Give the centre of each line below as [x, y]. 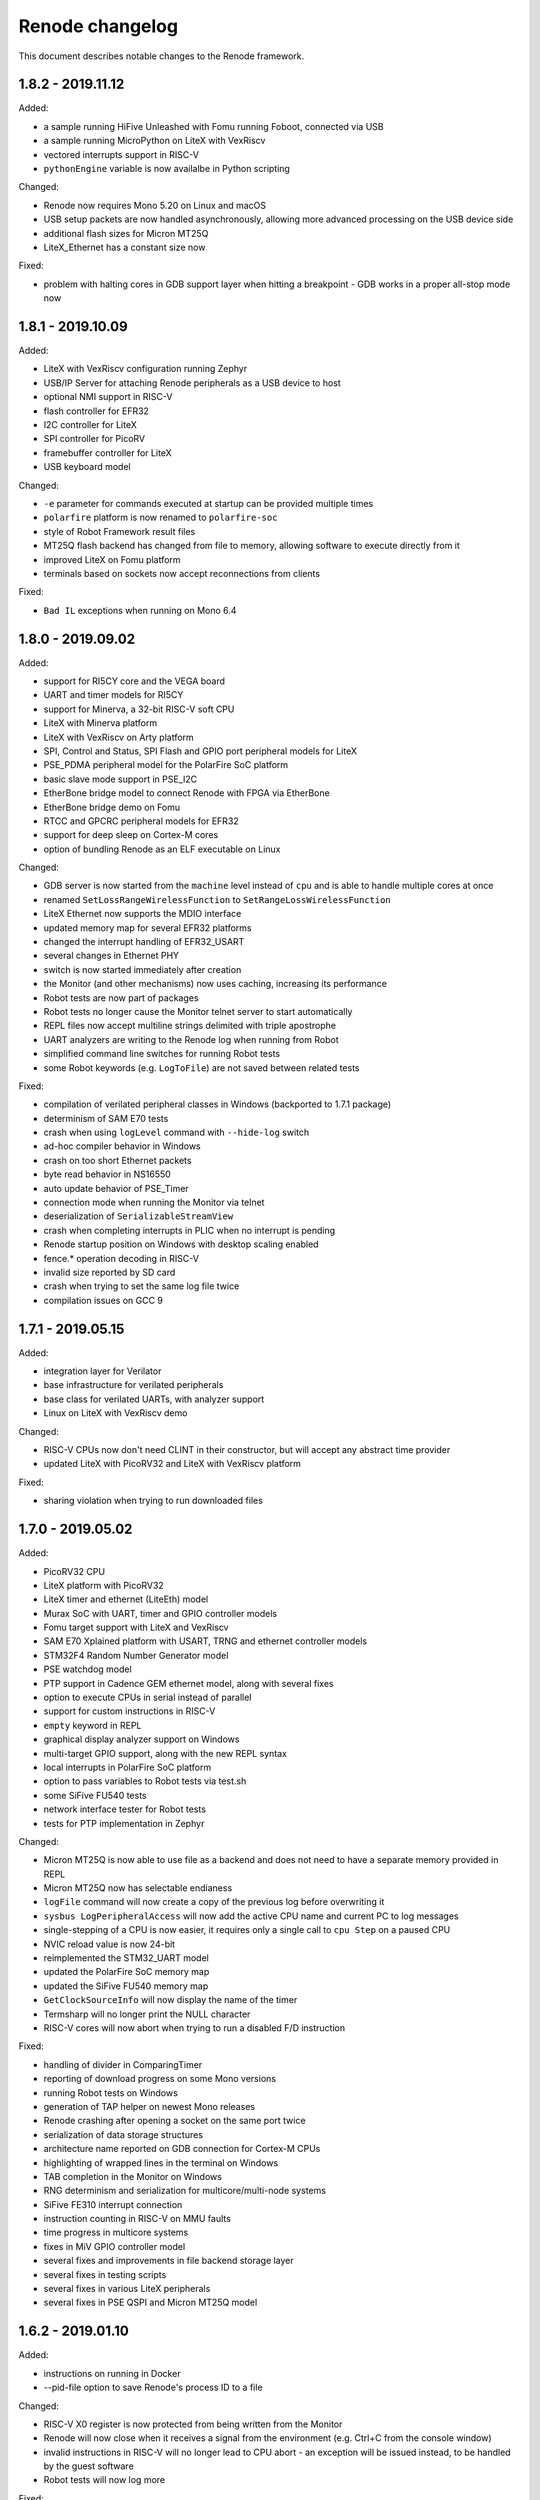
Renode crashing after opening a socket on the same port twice [174, 2121]
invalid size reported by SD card [109, 1272]
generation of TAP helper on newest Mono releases [149, 2106]
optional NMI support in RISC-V [108, 397]
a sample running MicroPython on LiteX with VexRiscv [154, 141]
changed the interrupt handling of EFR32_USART [144, 942]
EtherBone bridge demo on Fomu [112, 807]
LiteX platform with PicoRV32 [103, 1585]
